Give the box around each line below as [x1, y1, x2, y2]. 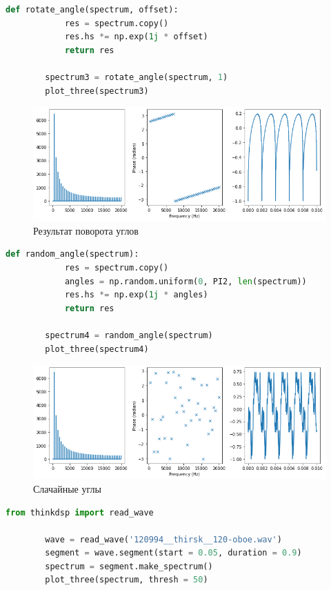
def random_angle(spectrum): [6, 249, 139, 259]
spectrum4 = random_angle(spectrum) [45, 331, 213, 341]
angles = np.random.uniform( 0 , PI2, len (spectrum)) [64, 276, 307, 286]
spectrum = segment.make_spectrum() [45, 561, 213, 571]
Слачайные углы [33, 481, 101, 495]
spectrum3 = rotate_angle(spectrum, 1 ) [45, 72, 228, 82]
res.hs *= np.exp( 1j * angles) [64, 290, 208, 300]
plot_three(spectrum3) [45, 86, 149, 96]
